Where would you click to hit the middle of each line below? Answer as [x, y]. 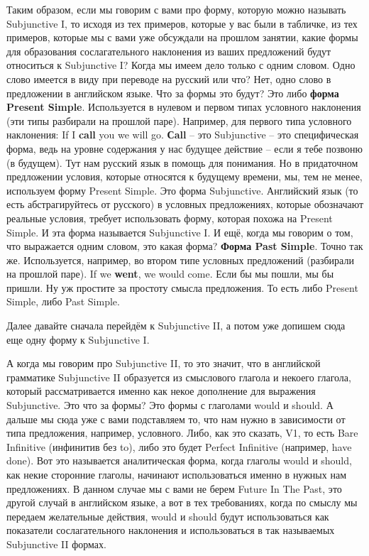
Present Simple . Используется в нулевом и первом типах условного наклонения [184, 107]
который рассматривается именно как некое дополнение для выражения [161, 391]
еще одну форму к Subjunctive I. [78, 339]
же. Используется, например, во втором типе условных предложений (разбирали [180, 260]
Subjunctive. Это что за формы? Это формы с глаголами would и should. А [170, 405]
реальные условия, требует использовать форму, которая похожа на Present [170, 218]
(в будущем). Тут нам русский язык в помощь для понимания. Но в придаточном [182, 162]
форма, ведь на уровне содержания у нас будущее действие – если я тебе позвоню [184, 148]
